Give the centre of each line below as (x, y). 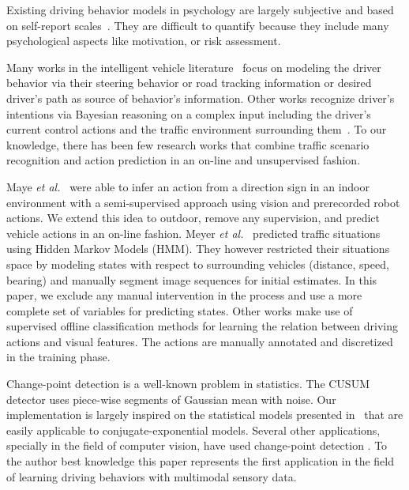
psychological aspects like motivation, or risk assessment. (144, 41)
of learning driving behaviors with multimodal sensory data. (152, 476)
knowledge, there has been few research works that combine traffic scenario (188, 144)
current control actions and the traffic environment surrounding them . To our (197, 129)
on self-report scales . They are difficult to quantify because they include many (198, 25)
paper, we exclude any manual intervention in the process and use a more (184, 295)
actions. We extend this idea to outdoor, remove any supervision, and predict (193, 218)
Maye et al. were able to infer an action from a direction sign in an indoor (188, 186)
